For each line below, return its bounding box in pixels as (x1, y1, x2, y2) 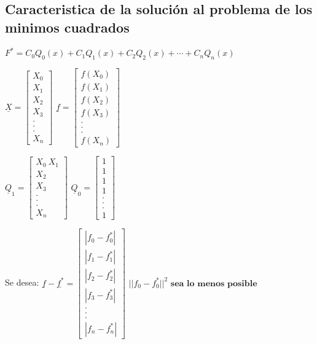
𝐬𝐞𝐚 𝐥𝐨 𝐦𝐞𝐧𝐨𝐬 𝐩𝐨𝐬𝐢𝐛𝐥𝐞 (170, 279, 257, 288)
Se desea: (5, 276, 39, 289)
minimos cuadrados (5, 17, 130, 36)
